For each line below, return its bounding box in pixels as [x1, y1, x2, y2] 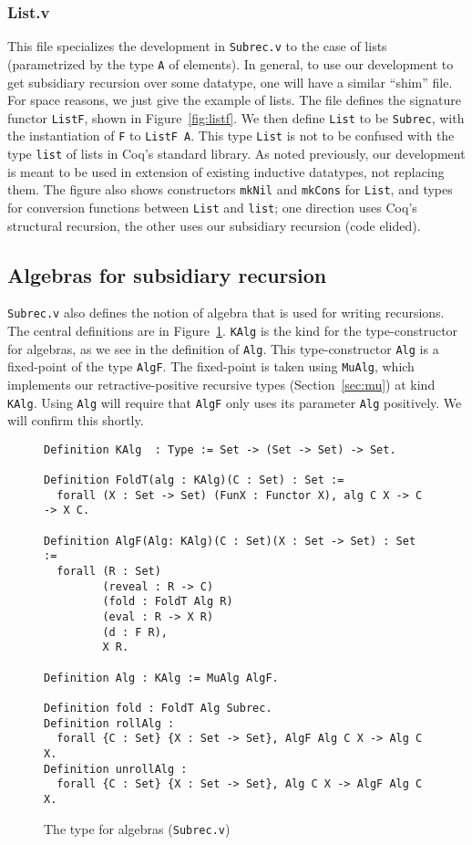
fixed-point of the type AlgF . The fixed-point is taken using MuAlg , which [7, 357, 415, 376]
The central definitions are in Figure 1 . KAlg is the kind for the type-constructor [7, 321, 458, 340]
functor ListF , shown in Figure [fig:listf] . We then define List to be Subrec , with [7, 108, 465, 127]
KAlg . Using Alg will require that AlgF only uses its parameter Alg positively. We [7, 392, 462, 412]
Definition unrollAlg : [44, 762, 188, 776]
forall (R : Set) [56, 565, 161, 579]
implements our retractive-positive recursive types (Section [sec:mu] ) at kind [7, 375, 436, 394]
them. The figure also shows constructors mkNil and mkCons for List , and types [7, 180, 453, 199]
